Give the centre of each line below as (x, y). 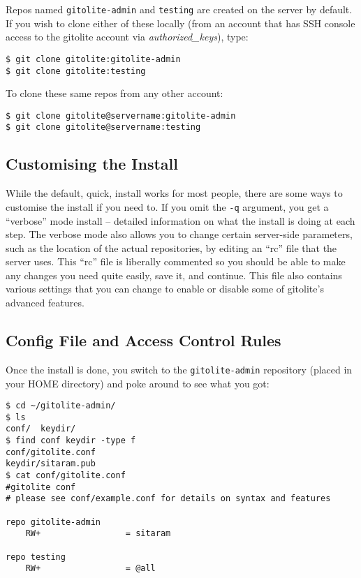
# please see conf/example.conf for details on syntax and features (168, 499)
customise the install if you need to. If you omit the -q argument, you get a (167, 206)
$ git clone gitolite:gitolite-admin (93, 59)
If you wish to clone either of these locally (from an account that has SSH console (180, 23)
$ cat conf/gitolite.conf (66, 476)
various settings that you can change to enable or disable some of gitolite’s (165, 289)
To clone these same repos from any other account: (115, 93)
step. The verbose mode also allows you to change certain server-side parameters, (179, 234)
